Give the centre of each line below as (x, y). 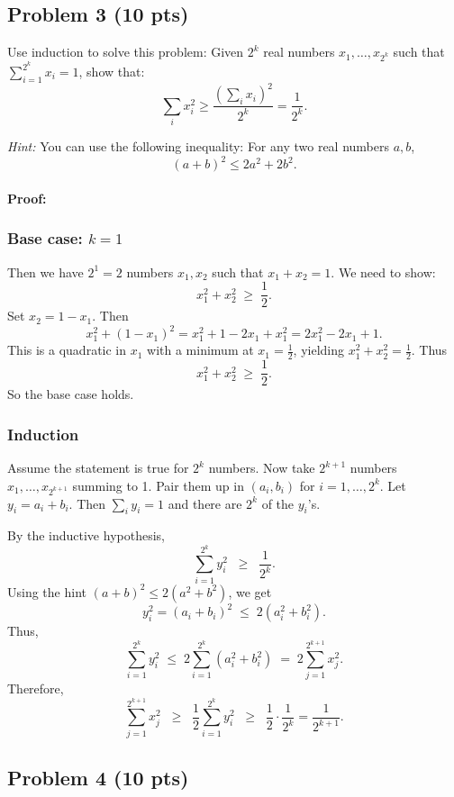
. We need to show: (383, 272)
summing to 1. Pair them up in (158, 485)
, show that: (112, 72)
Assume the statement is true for (98, 468)
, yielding (319, 350)
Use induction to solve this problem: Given (126, 52)
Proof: (27, 198)
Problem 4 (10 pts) (98, 778)
